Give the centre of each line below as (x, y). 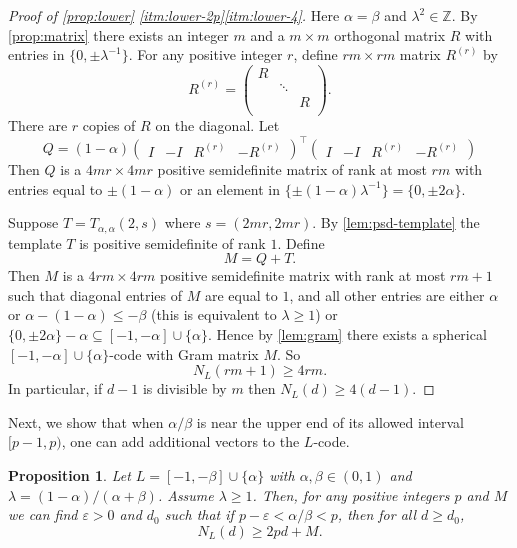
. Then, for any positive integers (351, 494)
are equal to (241, 294)
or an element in (230, 188)
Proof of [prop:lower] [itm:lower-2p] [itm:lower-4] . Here (174, 15)
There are (38, 124)
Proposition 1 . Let (69, 475)
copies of (109, 124)
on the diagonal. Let (217, 124)
